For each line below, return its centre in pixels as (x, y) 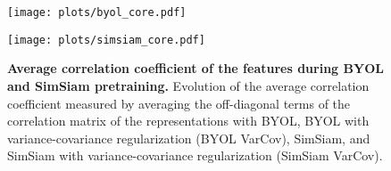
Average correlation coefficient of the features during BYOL (195, 68)
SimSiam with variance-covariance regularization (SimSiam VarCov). (195, 155)
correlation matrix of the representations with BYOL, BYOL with (188, 121)
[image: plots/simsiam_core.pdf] (106, 40)
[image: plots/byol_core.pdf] (97, 12)
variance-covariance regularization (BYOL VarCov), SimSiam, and (189, 138)
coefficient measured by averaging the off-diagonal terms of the (179, 103)
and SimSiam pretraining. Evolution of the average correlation (188, 85)
